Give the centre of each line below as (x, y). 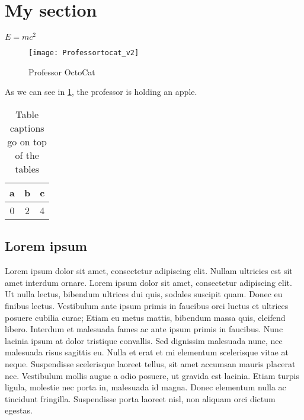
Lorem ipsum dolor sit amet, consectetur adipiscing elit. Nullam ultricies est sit (149, 271)
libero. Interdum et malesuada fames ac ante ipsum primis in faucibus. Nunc (144, 329)
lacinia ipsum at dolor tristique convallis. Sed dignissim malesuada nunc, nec (144, 340)
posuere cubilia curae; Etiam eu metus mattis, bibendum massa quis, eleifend (145, 317)
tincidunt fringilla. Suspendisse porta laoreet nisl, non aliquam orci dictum (140, 398)
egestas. (19, 410)
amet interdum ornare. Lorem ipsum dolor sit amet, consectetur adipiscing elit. (148, 282)
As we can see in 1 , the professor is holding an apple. (101, 92)
